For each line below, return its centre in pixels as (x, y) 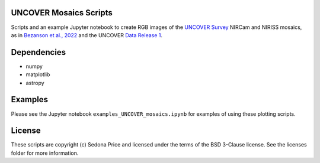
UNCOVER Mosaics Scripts (62, 13)
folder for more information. (45, 153)
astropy (35, 83)
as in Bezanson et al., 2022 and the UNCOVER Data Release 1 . (87, 35)
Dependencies (39, 52)
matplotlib (38, 74)
